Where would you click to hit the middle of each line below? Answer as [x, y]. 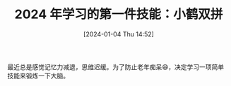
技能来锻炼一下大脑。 [38, 76]
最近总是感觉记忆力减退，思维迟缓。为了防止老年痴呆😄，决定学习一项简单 [116, 66]
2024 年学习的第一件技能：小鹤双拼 [119, 14]
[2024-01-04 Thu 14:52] [119, 34]
